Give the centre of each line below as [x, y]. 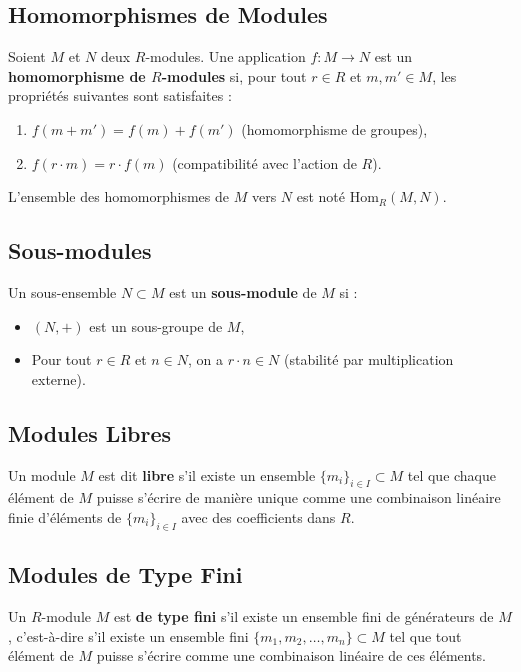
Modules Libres [90, 432]
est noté [321, 196]
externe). [58, 378]
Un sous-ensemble [62, 291]
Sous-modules [80, 250]
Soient [27, 56]
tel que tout [425, 635]
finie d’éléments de [65, 516]
